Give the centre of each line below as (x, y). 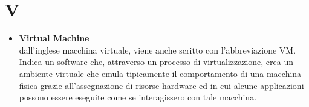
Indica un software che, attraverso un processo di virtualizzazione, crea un (156, 62)
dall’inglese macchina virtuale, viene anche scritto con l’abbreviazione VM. (158, 50)
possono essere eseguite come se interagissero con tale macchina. (138, 97)
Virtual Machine (54, 38)
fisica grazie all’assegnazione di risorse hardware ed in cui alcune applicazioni (161, 85)
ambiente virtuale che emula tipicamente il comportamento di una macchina (160, 73)
